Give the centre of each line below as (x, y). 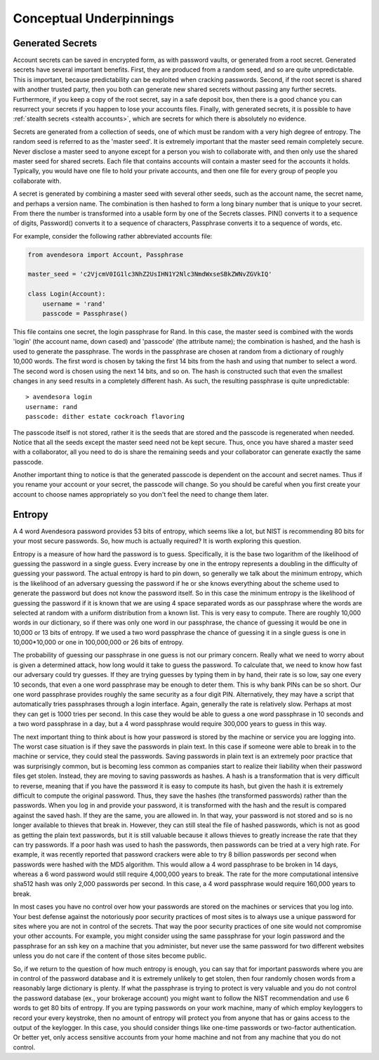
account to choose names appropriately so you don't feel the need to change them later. (141, 494)
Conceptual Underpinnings (94, 18)
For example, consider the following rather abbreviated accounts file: (113, 236)
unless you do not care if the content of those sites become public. (110, 956)
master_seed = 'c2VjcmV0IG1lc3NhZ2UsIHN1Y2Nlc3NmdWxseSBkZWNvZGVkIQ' (150, 274)
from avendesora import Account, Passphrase (106, 255)
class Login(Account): (67, 294)
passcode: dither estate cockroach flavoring (105, 417)
